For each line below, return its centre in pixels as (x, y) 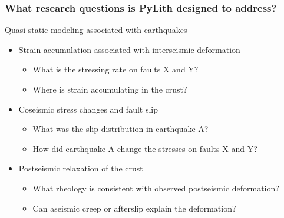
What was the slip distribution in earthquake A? (120, 129)
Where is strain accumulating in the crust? (110, 89)
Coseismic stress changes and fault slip (88, 109)
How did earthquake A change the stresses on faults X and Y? (145, 148)
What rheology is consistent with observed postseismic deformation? (156, 188)
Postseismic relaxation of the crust (81, 168)
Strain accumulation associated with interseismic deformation (129, 49)
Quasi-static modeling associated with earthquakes (96, 30)
